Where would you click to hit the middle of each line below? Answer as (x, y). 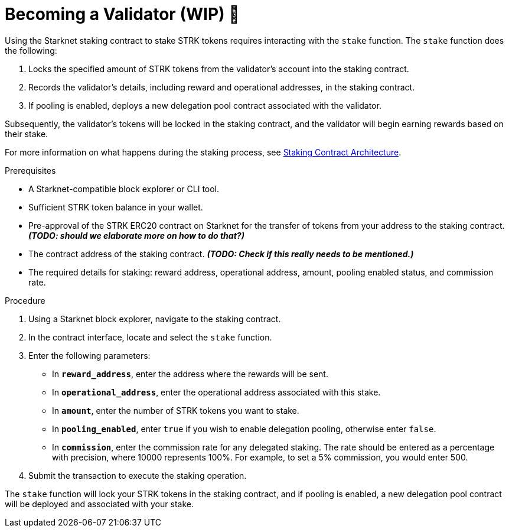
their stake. (27, 134)
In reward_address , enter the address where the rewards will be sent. (190, 374)
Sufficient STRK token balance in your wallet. (116, 207)
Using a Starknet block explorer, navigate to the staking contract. (155, 319)
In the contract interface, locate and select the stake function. (150, 337)
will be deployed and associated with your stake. (99, 504)
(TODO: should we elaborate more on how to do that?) (136, 235)
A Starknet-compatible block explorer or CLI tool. (124, 189)
